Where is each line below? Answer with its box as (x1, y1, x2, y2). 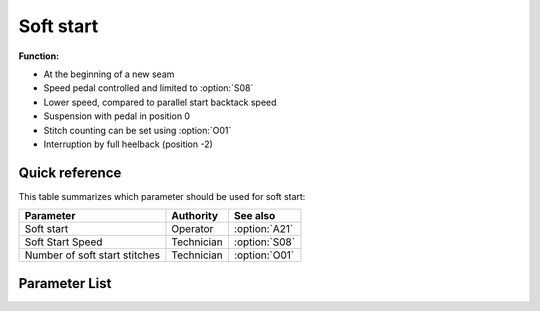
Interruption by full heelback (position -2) (43, 138, 214, 150)
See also (233, 209, 276, 223)
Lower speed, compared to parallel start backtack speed (43, 96, 277, 108)
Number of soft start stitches (24, 248, 160, 262)
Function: (18, 50, 60, 62)
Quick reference (18, 164, 122, 181)
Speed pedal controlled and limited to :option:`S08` (43, 82, 254, 94)
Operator (171, 222, 214, 236)
